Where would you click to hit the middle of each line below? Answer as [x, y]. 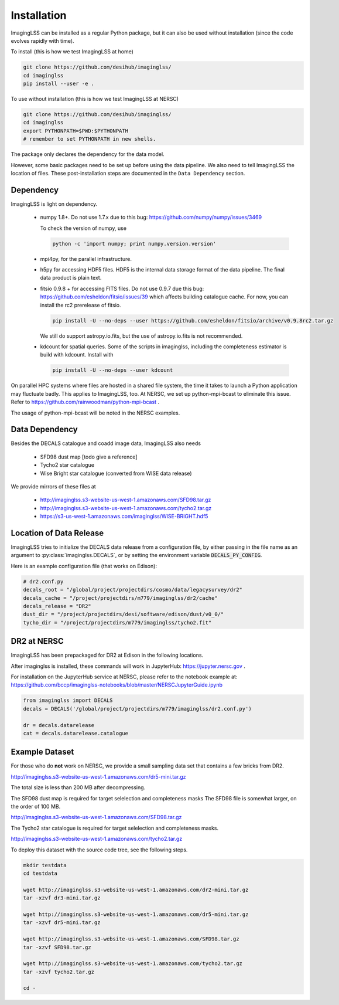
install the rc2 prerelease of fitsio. [81, 305]
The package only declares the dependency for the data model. [88, 154]
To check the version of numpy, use [83, 228]
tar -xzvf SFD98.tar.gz [57, 947]
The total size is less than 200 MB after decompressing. [78, 787]
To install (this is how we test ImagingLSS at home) [72, 52]
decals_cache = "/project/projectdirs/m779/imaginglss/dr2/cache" [120, 598]
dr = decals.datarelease [59, 725]
